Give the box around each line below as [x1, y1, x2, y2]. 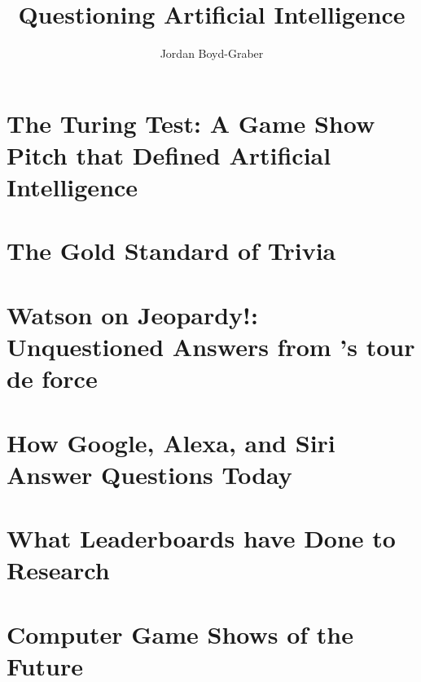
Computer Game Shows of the [7, 617, 354, 650]
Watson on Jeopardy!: [7, 297, 258, 331]
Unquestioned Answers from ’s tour [7, 330, 415, 363]
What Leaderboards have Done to [7, 521, 396, 555]
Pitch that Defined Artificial [7, 138, 331, 171]
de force [7, 362, 98, 395]
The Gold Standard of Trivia [7, 234, 336, 267]
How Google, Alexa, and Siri [7, 425, 335, 459]
